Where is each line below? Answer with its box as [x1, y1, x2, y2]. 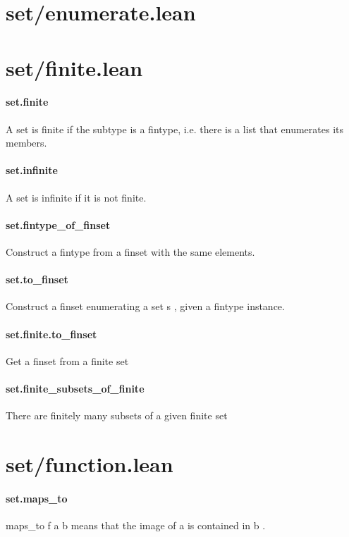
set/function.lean [6, 449, 173, 478]
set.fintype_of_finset [6, 217, 111, 232]
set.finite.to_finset [6, 326, 97, 341]
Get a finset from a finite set [6, 353, 129, 368]
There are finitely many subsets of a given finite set [6, 408, 228, 423]
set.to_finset [6, 272, 68, 287]
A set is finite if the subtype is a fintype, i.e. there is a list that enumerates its [6, 121, 343, 136]
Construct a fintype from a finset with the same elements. [6, 244, 255, 259]
